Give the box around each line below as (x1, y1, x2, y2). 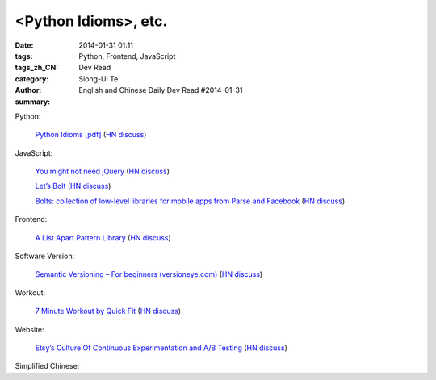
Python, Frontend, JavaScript (78, 51, 176, 61)
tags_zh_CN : (15, 63, 59, 73)
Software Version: (15, 251, 75, 261)
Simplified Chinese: (15, 361, 80, 371)
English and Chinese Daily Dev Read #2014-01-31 (78, 86, 243, 95)
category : (15, 73, 49, 84)
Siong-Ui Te (78, 73, 119, 84)
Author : (15, 86, 42, 95)
